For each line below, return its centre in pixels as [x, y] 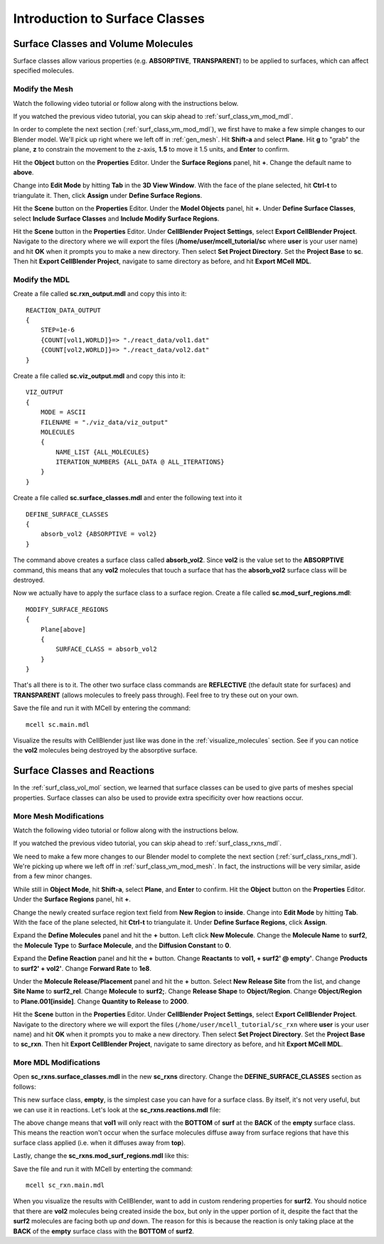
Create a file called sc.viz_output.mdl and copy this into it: [100, 376]
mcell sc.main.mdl [58, 724]
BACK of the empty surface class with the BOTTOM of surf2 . [104, 1231]
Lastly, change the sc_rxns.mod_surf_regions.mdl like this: [101, 1156]
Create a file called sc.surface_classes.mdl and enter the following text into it [127, 498]
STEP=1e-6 [57, 330]
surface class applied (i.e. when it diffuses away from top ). [100, 1142]
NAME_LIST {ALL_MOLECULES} [103, 452]
